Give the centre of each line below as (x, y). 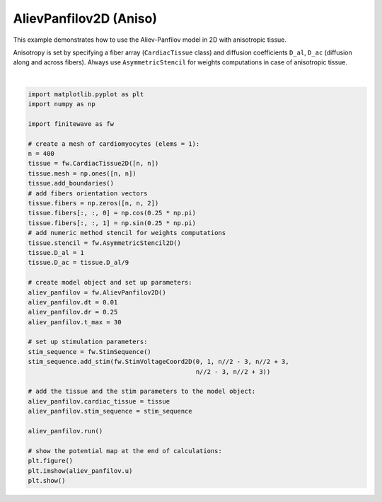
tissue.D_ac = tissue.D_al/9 (79, 263)
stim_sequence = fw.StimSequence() (89, 352)
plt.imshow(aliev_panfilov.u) (80, 470)
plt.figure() (51, 461)
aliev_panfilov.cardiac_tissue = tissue (99, 401)
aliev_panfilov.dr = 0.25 (73, 312)
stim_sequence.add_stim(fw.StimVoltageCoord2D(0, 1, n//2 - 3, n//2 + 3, (158, 362)
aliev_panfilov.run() (65, 431)
